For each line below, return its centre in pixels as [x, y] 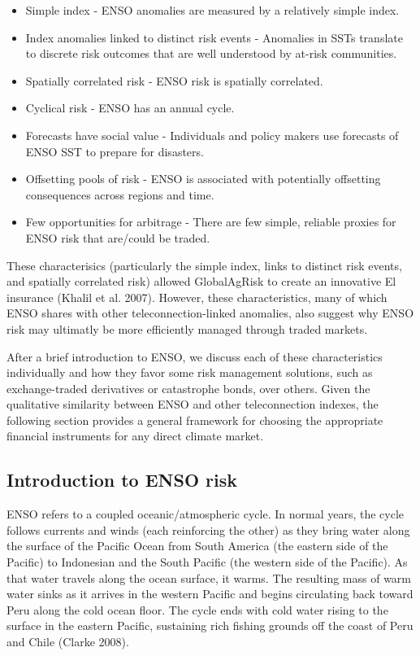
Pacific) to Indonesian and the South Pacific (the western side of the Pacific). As [207, 562]
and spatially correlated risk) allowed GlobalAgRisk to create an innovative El [201, 281]
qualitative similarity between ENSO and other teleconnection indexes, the [193, 404]
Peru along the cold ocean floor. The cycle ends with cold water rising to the [197, 609]
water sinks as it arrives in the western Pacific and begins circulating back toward [210, 594]
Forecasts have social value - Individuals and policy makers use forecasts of [212, 135]
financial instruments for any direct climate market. [135, 436]
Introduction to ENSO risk [122, 480]
